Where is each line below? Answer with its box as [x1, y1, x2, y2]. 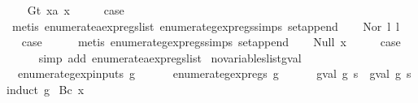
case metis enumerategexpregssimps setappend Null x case [21, 33, 401, 50]
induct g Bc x [7, 80, 85, 97]
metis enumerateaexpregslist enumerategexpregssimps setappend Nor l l [11, 17, 399, 34]
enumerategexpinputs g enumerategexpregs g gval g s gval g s [17, 65, 411, 82]
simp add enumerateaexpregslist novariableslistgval [38, 49, 302, 66]
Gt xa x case [27, 2, 124, 18]
